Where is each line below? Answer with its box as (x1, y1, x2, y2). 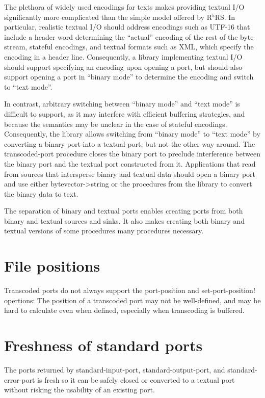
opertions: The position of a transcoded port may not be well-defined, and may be (4, 295, 261, 305)
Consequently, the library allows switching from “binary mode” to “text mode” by (4, 128, 260, 139)
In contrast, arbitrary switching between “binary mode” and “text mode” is (4, 98, 240, 109)
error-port (4, 374, 35, 385)
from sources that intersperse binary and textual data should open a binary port (4, 168, 256, 179)
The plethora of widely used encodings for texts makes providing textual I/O (4, 2, 245, 12)
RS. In (215, 11, 235, 22)
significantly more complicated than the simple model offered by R (4, 11, 212, 22)
